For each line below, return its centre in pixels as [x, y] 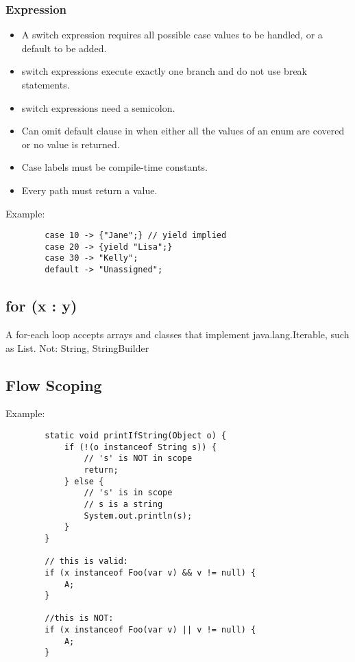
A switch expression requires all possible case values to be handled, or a [172, 35]
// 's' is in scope [128, 493]
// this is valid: [86, 561]
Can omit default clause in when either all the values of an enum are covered [183, 131]
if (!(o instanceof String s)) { [140, 447]
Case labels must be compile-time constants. [114, 167]
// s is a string [123, 504]
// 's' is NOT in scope [138, 459]
